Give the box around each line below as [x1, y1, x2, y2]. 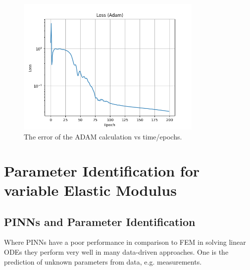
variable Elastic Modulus [4, 180, 177, 200]
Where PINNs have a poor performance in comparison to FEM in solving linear [4, 237, 246, 247]
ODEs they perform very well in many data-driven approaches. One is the [4, 246, 229, 257]
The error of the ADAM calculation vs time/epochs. [24, 131, 182, 141]
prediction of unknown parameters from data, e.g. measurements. [4, 256, 202, 267]
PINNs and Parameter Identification [4, 214, 196, 229]
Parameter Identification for [4, 160, 200, 180]
